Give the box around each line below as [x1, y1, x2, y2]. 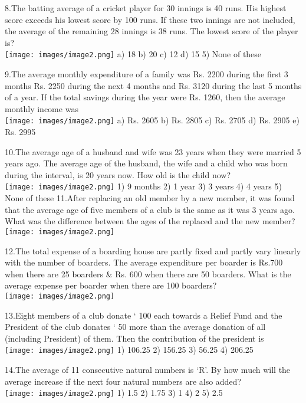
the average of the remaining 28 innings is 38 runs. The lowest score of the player [5, 25, 298, 37]
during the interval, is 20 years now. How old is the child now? [5, 168, 231, 181]
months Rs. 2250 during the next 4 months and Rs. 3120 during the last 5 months [5, 79, 302, 91]
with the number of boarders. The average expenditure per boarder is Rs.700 [5, 256, 283, 268]
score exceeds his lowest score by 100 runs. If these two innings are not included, [5, 13, 295, 25]
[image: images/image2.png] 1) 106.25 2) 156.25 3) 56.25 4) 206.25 [5, 343, 254, 356]
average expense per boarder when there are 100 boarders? [5, 279, 217, 291]
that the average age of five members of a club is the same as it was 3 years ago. [5, 203, 295, 215]
